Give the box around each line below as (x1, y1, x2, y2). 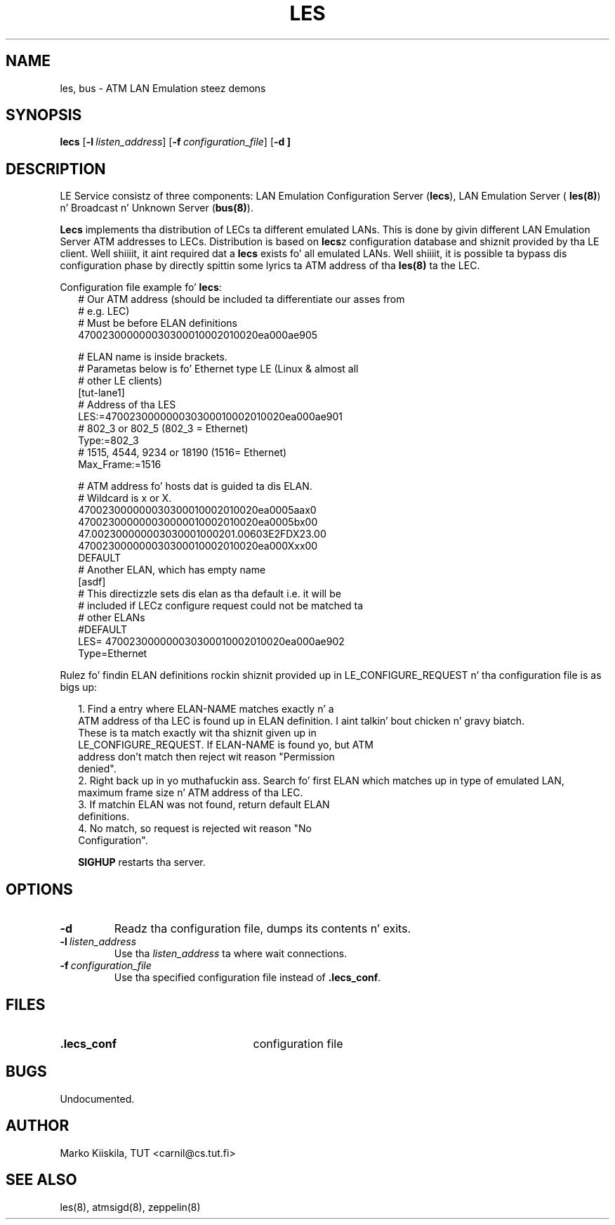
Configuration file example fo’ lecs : (60, 281, 222, 294)
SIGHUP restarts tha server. (78, 856, 206, 869)
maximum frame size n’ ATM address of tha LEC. (78, 786, 303, 799)
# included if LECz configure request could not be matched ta (78, 599, 364, 612)
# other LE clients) (78, 375, 163, 387)
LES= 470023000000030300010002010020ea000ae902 (78, 635, 345, 648)
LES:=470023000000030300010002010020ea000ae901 (78, 410, 343, 423)
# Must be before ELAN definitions (78, 317, 238, 330)
